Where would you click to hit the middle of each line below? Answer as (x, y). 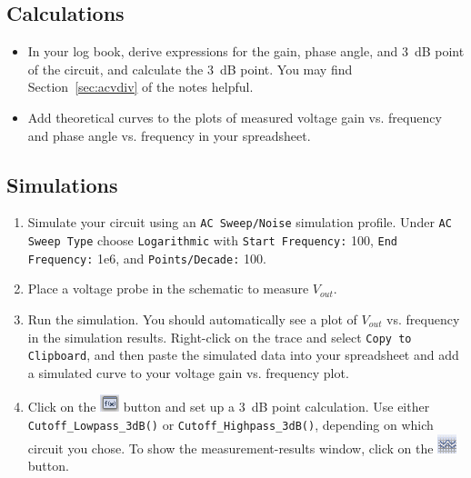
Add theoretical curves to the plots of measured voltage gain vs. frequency (235, 117)
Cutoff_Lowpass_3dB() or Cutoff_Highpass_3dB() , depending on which (230, 425)
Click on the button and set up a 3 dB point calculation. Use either (229, 407)
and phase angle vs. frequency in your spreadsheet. (169, 135)
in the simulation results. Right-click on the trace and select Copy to (220, 337)
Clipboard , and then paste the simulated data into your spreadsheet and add (243, 355)
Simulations (62, 184)
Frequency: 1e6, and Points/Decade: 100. (147, 258)
